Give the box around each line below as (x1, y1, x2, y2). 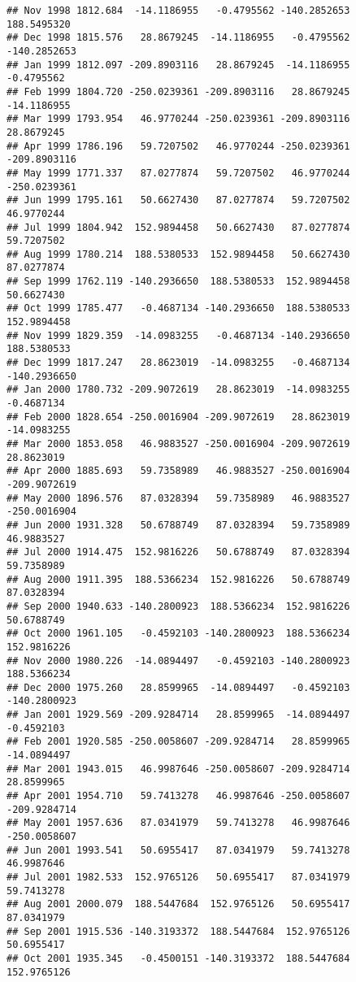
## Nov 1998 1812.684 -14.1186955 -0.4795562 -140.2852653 (7, 5, 350, 16)
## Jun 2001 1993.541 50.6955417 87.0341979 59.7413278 (7, 844, 350, 856)
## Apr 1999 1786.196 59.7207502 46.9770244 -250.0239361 (7, 140, 350, 152)
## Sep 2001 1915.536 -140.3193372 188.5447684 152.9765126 (7, 925, 350, 937)
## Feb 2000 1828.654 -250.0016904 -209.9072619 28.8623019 (7, 411, 350, 423)
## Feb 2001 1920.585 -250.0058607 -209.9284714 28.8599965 (7, 736, 350, 748)
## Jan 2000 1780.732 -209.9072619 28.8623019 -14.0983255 (7, 384, 350, 396)
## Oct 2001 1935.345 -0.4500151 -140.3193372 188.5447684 (7, 952, 350, 964)
